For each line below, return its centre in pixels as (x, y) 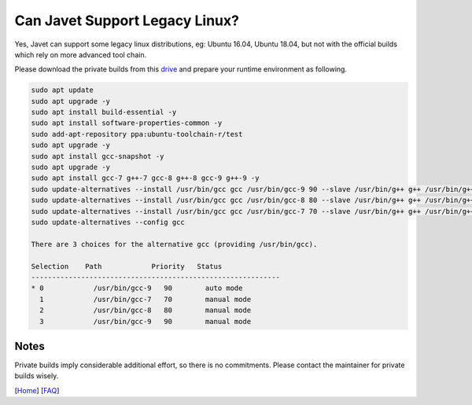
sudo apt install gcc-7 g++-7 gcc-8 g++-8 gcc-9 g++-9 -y (145, 178)
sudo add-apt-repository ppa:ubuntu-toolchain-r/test (137, 134)
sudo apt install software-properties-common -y (127, 123)
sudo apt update (63, 90)
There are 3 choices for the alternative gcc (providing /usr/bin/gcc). (174, 244)
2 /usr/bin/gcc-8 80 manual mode (146, 310)
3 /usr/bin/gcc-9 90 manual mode (146, 321)
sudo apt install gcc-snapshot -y (98, 156)
